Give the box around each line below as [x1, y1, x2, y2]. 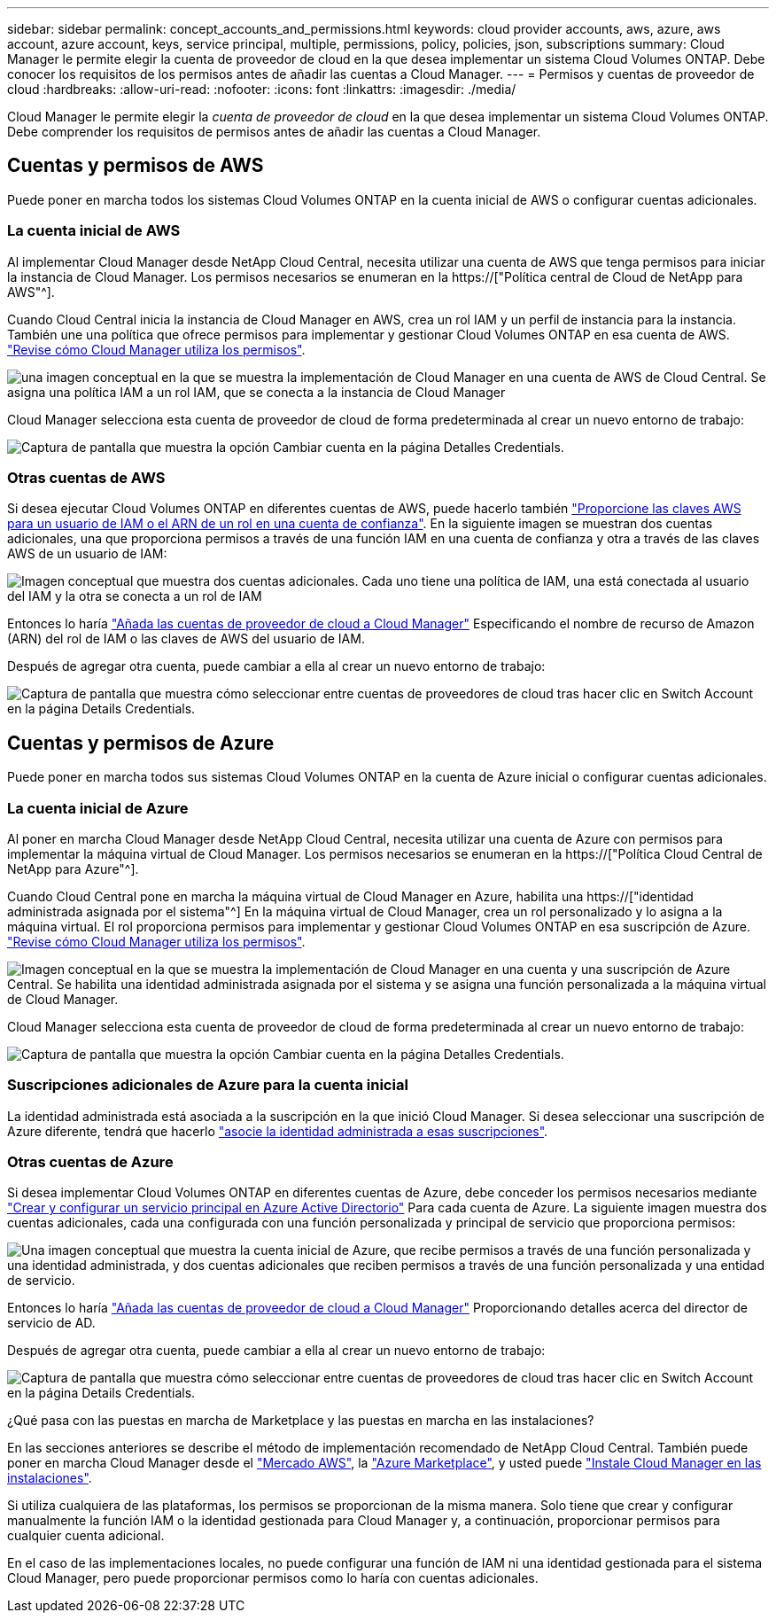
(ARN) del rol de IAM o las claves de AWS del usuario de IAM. [7, 631, 365, 647]
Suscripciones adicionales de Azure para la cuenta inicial [7, 1076, 408, 1094]
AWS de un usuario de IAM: [7, 546, 167, 562]
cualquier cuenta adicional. [7, 1528, 165, 1544]
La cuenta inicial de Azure [7, 798, 189, 817]
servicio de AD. [7, 1315, 96, 1331]
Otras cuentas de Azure [7, 1153, 174, 1172]
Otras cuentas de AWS [7, 468, 166, 487]
